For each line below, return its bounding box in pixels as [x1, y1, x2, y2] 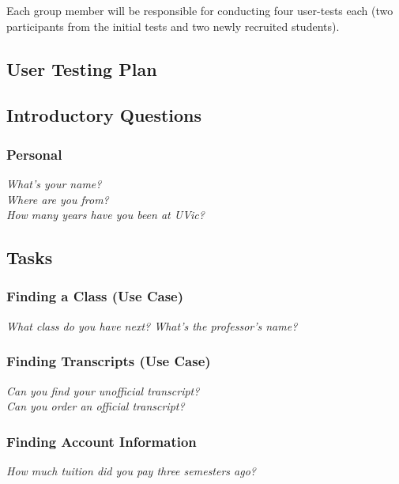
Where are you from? [6, 191, 109, 207]
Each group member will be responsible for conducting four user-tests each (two [6, 2, 393, 18]
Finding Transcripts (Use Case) [6, 351, 211, 371]
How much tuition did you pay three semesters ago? [6, 462, 256, 478]
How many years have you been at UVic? [6, 206, 205, 223]
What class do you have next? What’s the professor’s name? [6, 317, 298, 334]
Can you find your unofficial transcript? [6, 382, 200, 399]
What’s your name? [6, 175, 102, 191]
